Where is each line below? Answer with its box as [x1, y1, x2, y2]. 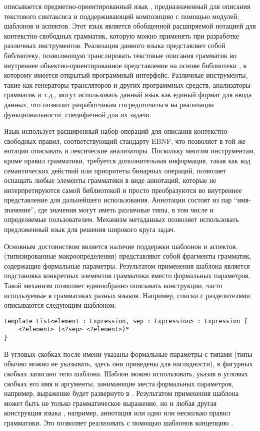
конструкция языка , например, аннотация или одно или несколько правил [4, 407, 230, 418]
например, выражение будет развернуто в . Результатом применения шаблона [4, 388, 239, 398]
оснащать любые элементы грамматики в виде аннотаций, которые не [4, 175, 216, 185]
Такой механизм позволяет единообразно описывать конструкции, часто [4, 280, 222, 291]
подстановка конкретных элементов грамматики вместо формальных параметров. [4, 270, 250, 281]
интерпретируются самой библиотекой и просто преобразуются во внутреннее [4, 184, 242, 195]
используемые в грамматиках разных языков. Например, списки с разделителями [4, 290, 250, 300]
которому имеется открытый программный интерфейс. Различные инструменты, [4, 70, 248, 80]
